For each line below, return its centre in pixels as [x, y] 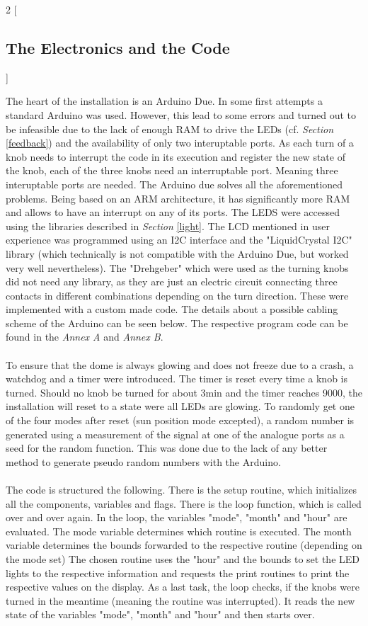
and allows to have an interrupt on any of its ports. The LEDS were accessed [173, 212]
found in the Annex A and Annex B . [85, 337]
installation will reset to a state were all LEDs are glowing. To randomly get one [180, 406]
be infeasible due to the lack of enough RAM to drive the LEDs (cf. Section [170, 129]
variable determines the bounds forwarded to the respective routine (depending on [184, 545]
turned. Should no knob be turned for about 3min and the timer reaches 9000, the [184, 392]
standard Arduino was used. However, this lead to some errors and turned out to [181, 114]
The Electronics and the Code [118, 47]
